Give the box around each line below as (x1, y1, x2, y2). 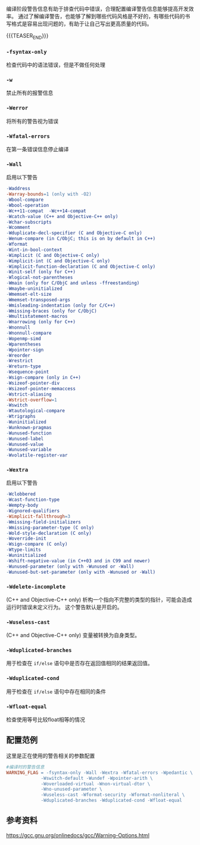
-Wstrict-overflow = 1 (6, 397, 58, 403)
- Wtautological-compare (6, 408, 65, 414)
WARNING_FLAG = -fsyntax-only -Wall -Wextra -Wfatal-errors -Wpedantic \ (6, 770, 193, 776)
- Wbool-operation (6, 202, 49, 208)
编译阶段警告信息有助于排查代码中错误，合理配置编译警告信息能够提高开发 (6, 5, 189, 12)
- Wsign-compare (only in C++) (6, 375, 82, 381)
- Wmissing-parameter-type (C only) (6, 525, 95, 531)
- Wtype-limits (6, 547, 42, 553)
